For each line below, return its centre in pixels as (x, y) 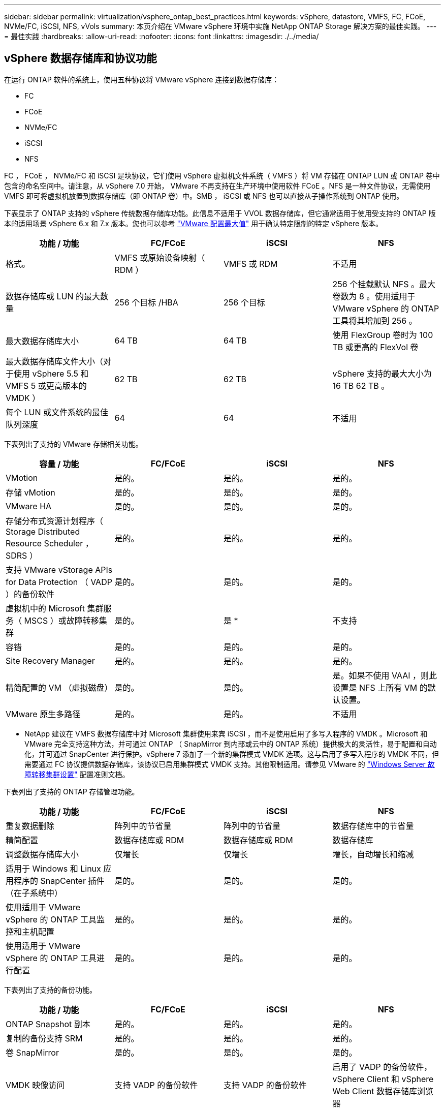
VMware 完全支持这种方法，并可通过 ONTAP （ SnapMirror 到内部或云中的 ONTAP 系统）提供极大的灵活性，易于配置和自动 (231, 744)
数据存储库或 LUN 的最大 (53, 296)
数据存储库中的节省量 (373, 826)
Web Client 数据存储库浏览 (383, 1091)
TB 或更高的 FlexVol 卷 (375, 347)
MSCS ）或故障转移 (61, 620)
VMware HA (29, 506)
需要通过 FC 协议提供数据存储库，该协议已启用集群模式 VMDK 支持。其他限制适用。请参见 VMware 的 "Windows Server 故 (230, 764)
